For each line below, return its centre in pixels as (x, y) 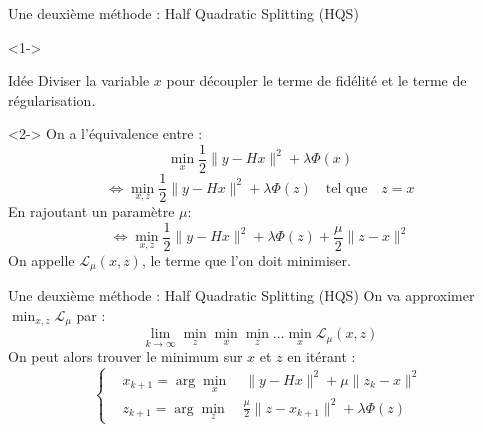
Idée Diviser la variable (79, 80)
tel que (346, 188)
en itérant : (321, 356)
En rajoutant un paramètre (91, 211)
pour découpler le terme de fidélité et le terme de (316, 80)
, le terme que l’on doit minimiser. (246, 259)
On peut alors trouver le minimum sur (125, 356)
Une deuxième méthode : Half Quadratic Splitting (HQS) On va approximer (241, 295)
